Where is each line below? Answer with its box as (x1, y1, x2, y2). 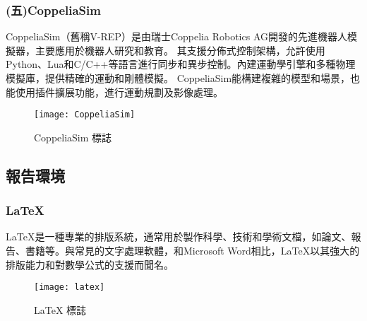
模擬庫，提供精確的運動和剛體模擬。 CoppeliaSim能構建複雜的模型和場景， (6, 71, 351, 85)
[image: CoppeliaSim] (34, 110, 136, 120)
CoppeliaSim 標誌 (34, 129, 112, 144)
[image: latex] (34, 282, 105, 293)
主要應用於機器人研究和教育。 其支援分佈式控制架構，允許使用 (35, 42, 325, 57)
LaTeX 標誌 (34, 302, 87, 317)
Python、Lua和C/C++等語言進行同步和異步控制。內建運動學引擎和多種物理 (6, 57, 356, 71)
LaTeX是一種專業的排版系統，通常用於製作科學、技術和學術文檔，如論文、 (6, 229, 351, 244)
